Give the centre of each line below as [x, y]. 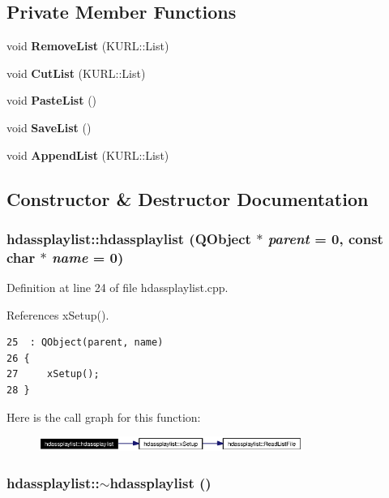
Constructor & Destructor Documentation [188, 198]
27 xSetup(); [53, 374]
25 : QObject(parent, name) [85, 343]
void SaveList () [49, 127]
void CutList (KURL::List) [76, 73]
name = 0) [88, 257]
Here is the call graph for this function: [104, 416]
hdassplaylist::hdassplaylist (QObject [129, 238]
